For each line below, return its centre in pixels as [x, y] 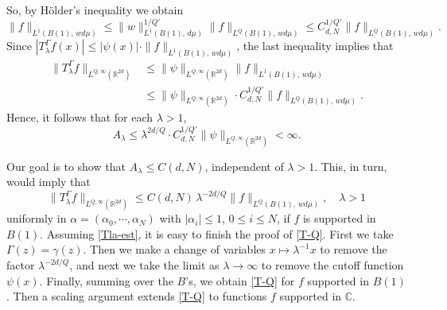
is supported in [339, 218]
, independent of [244, 166]
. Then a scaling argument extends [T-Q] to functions [137, 296]
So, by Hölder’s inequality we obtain [95, 10]
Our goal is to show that [66, 166]
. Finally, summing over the [106, 280]
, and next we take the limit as [144, 265]
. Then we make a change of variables [175, 249]
